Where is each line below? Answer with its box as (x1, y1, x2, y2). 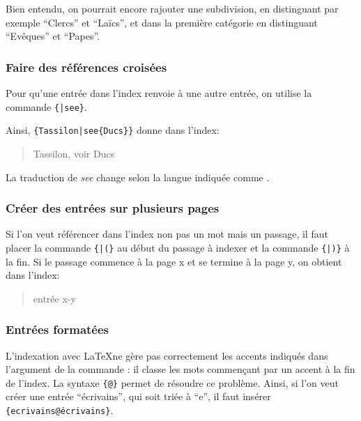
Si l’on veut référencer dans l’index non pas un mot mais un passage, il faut (6, 227, 328, 241)
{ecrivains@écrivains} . (6, 403, 114, 417)
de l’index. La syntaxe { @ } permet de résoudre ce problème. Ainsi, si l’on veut (6, 375, 339, 390)
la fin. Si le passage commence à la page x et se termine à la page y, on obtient (6, 254, 342, 268)
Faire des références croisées (6, 58, 167, 75)
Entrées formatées (6, 321, 109, 338)
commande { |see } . (6, 99, 87, 114)
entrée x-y (33, 291, 76, 305)
